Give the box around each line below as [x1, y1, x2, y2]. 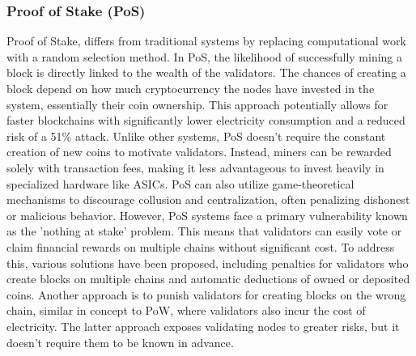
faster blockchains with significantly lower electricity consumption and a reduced [6, 112, 405, 129]
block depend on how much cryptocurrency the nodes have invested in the [6, 80, 375, 96]
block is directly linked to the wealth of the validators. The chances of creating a [6, 64, 406, 81]
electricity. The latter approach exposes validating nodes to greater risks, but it [6, 317, 400, 334]
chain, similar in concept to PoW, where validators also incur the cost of [6, 302, 366, 319]
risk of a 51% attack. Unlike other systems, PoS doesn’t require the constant [6, 127, 386, 144]
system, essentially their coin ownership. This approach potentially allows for [6, 95, 388, 112]
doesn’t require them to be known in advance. [6, 333, 234, 350]
